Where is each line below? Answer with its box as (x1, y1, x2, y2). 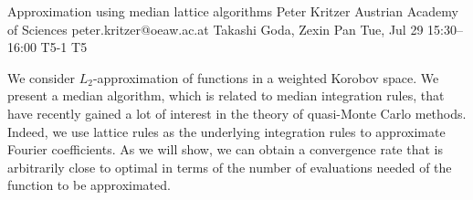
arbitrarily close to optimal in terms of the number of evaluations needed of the (7, 157, 452, 176)
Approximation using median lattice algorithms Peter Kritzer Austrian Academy (7, 2, 458, 20)
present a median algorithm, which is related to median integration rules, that (7, 86, 445, 105)
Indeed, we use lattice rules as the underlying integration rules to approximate (7, 121, 446, 141)
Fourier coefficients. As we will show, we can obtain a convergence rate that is (7, 140, 443, 159)
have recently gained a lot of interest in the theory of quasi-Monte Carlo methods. (7, 103, 467, 122)
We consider (7, 68, 76, 87)
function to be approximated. (7, 175, 171, 195)
